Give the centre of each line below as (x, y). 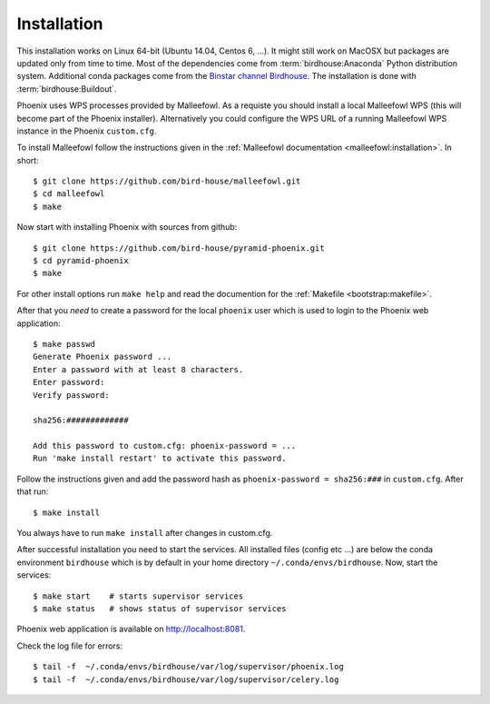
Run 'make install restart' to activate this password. (160, 458)
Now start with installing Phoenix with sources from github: (127, 227)
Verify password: (71, 395)
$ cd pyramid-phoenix (81, 261)
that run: (33, 491)
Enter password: (69, 382)
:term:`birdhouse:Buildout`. (67, 89)
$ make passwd (64, 344)
